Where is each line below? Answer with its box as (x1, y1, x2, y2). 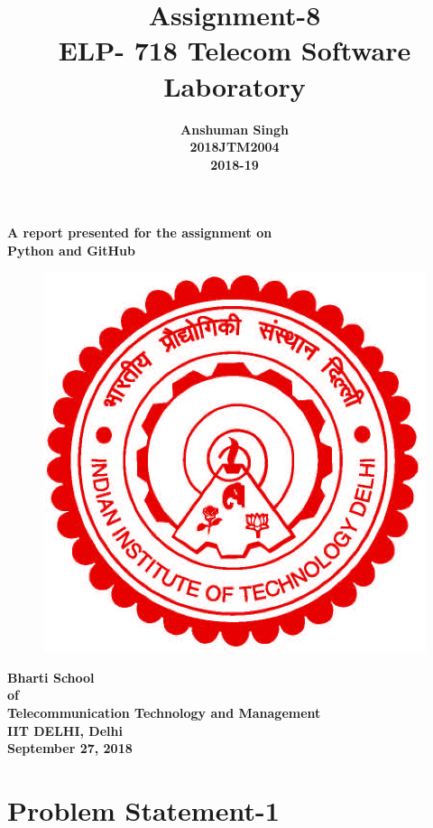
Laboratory (163, 67, 306, 104)
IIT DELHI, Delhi (7, 721, 123, 740)
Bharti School (7, 667, 95, 686)
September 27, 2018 (7, 739, 133, 758)
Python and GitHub (7, 240, 136, 259)
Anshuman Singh (180, 119, 289, 138)
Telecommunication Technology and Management (7, 703, 321, 722)
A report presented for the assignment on (7, 223, 272, 242)
